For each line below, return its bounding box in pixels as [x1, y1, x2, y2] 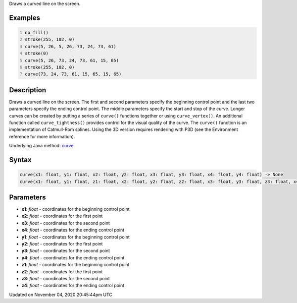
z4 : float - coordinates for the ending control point [21, 283, 125, 289]
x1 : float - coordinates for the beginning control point [21, 206, 130, 212]
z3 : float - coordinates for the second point [21, 275, 110, 281]
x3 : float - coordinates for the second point [21, 220, 110, 226]
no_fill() [25, 30, 49, 35]
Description [9, 86, 47, 94]
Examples [9, 13, 41, 22]
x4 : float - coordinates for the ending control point [21, 227, 125, 233]
